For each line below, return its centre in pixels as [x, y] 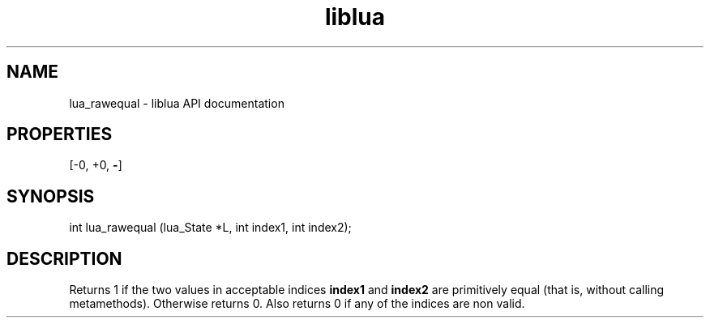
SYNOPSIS [51, 196]
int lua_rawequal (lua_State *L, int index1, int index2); [210, 228]
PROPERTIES [60, 134]
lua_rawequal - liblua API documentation [177, 103]
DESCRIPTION [64, 258]
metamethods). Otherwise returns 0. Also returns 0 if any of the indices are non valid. [297, 304]
